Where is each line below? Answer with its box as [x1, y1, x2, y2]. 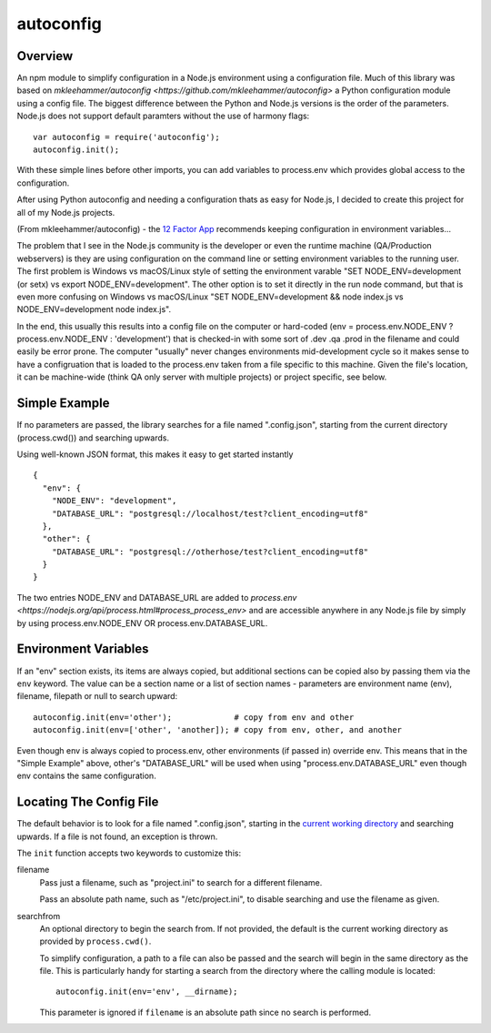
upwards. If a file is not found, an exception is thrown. [16, 831, 218, 842]
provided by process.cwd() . [39, 936, 152, 947]
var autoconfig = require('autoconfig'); [33, 132, 220, 142]
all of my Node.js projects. [16, 207, 115, 218]
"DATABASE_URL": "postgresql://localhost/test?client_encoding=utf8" [51, 508, 369, 519]
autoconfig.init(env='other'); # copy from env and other [33, 712, 355, 723]
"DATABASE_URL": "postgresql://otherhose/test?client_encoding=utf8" [51, 546, 369, 557]
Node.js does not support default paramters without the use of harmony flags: [16, 110, 310, 122]
